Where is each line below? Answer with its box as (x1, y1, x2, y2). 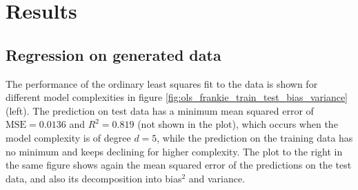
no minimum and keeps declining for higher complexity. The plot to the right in (6, 144, 343, 158)
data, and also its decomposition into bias (6, 171, 182, 185)
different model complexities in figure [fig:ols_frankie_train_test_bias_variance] (6, 90, 348, 104)
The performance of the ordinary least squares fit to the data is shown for (6, 76, 318, 91)
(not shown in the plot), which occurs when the (137, 117, 338, 131)
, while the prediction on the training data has (157, 130, 353, 144)
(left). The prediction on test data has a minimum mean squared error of (6, 103, 314, 117)
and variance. (188, 171, 246, 185)
